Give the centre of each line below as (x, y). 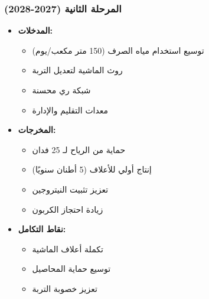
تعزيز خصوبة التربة (65, 288)
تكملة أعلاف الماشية (68, 248)
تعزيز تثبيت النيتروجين (70, 189)
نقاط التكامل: (42, 229)
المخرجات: (37, 130)
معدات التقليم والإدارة (70, 110)
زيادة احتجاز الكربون (68, 209)
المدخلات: (35, 30)
